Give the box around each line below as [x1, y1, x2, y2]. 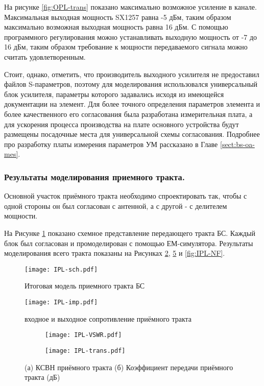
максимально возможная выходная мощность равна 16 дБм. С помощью [4, 21, 228, 32]
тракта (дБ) [25, 372, 60, 382]
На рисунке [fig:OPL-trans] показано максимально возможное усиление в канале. [4, 2, 257, 12]
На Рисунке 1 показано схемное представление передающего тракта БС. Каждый [4, 227, 255, 238]
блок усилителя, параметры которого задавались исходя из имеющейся [4, 88, 224, 99]
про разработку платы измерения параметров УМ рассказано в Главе [4, 138, 218, 149]
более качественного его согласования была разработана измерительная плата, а [4, 108, 253, 119]
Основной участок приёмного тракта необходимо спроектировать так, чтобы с [4, 190, 247, 201]
